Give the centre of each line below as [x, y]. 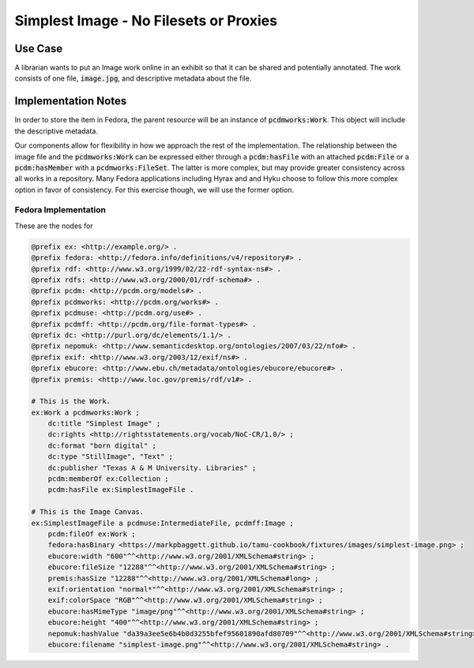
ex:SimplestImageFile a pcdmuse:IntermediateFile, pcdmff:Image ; [162, 523]
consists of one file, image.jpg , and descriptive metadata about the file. [133, 78]
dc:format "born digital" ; [102, 445]
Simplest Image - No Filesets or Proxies [146, 21]
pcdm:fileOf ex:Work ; [92, 534]
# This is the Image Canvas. [88, 512]
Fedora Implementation [60, 210]
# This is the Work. [71, 402]
